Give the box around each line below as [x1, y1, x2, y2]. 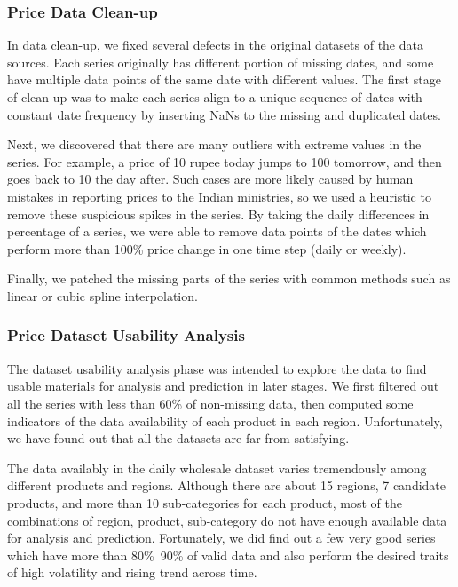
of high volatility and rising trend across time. [7, 563, 257, 582]
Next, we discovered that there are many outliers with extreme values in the [7, 135, 422, 154]
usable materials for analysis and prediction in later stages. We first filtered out [7, 377, 439, 395]
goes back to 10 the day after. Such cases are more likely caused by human [7, 170, 414, 188]
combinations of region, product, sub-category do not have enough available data [7, 511, 447, 529]
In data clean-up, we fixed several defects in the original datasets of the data [7, 36, 423, 54]
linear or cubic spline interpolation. [7, 286, 198, 305]
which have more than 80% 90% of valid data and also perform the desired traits [7, 545, 449, 564]
